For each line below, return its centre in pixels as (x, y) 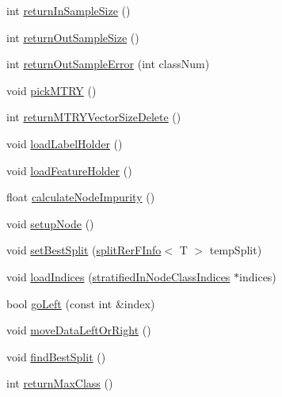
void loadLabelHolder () (65, 143)
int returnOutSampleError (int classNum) (108, 64)
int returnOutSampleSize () (73, 37)
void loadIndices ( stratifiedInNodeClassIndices (118, 276)
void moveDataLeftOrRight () (79, 330)
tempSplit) (236, 250)
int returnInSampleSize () (69, 10)
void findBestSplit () (56, 356)
